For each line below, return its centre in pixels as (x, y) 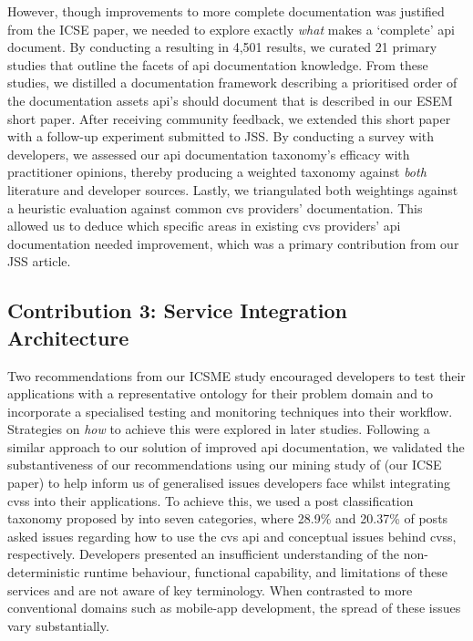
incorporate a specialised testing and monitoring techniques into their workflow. (230, 411)
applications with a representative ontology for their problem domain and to (221, 393)
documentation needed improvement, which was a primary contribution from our (233, 243)
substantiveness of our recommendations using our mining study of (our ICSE (225, 465)
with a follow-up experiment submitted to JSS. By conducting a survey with (221, 136)
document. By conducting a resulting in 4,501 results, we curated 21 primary (222, 47)
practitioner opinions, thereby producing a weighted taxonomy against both (217, 172)
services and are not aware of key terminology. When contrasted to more (210, 589)
